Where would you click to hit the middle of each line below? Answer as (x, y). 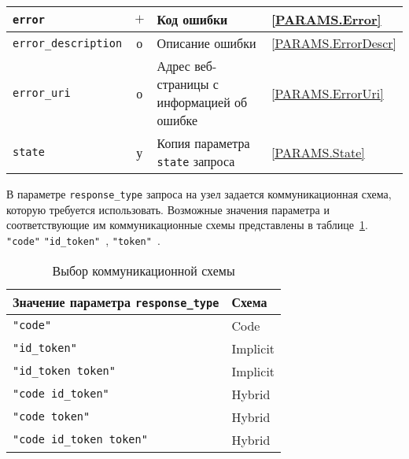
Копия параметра (203, 143)
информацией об (202, 102)
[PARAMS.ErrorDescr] (334, 43)
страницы (183, 84)
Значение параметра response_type (116, 302)
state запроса (196, 161)
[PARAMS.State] (318, 152)
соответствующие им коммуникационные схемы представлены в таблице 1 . (187, 225)
